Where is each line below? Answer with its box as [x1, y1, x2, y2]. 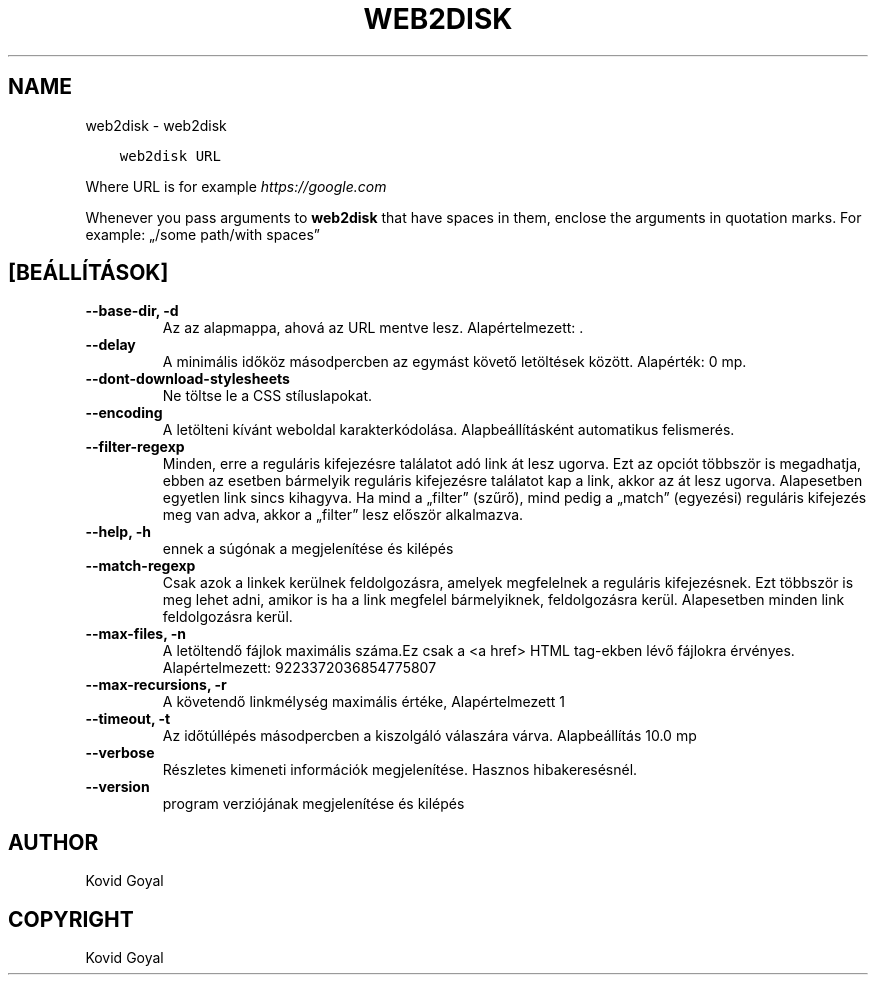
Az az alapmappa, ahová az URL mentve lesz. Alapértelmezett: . [162, 319, 584, 337]
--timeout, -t [85, 710, 171, 728]
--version [85, 778, 150, 796]
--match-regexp [85, 557, 196, 575]
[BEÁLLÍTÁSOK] [8, 260, 169, 286]
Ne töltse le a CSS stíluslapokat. [162, 387, 373, 405]
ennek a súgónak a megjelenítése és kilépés [162, 540, 454, 558]
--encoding [85, 404, 163, 422]
